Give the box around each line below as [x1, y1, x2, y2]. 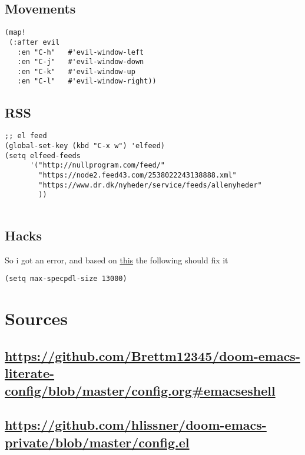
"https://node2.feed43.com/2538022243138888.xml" [38, 170, 237, 179]
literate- [5, 364, 55, 382]
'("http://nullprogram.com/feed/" [29, 161, 165, 170]
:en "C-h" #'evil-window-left [17, 48, 144, 56]
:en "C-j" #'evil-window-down [17, 58, 144, 66]
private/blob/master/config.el [5, 433, 190, 451]
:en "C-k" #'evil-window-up [17, 67, 135, 76]
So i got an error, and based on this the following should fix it [5, 253, 228, 266]
